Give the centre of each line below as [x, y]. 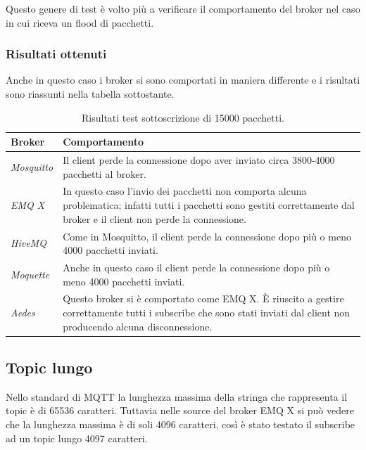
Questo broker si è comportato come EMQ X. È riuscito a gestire [203, 298]
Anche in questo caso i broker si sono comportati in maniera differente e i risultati [183, 80]
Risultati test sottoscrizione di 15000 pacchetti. [183, 117]
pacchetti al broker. [105, 173]
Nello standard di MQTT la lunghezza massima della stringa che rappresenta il [177, 396]
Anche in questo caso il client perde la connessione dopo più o [196, 267]
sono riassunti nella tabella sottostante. [90, 94]
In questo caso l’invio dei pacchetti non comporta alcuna [185, 191]
